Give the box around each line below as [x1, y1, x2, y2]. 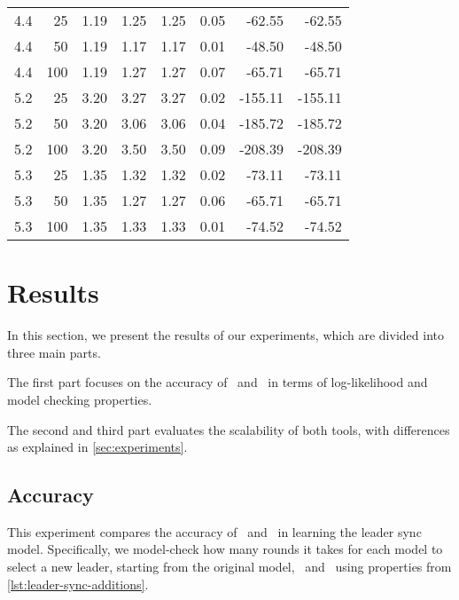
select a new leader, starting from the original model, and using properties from [7, 557, 452, 576]
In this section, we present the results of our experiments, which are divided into [7, 326, 444, 344]
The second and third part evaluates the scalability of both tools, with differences [7, 420, 450, 438]
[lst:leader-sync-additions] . [7, 574, 149, 593]
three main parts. [7, 343, 101, 361]
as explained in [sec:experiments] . [7, 438, 188, 456]
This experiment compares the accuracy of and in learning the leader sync [7, 522, 422, 541]
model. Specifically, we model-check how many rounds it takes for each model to [7, 540, 443, 558]
